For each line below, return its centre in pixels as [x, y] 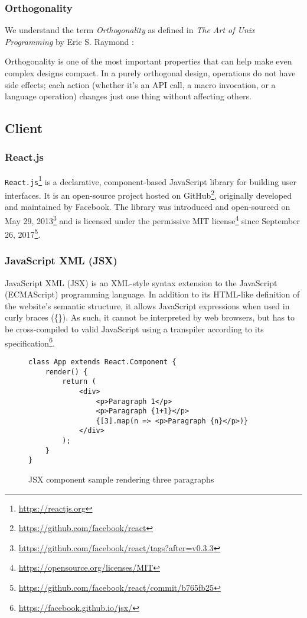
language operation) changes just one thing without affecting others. [128, 96]
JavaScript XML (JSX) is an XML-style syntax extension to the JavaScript [141, 282]
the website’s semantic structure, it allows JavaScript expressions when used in [147, 305]
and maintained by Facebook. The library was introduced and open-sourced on [148, 207]
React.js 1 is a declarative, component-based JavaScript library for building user [151, 180]
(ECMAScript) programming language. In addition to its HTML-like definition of [152, 294]
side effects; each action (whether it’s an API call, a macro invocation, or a [140, 84]
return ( [79, 382]
